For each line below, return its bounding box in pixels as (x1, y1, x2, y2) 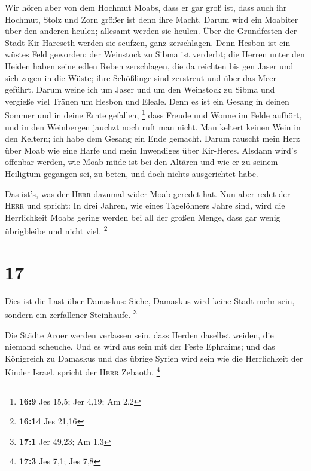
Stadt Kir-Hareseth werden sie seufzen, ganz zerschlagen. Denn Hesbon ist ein (5, 36, 291, 48)
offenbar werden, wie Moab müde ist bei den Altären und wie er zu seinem (5, 155, 278, 168)
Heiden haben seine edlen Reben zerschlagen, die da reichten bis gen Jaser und (5, 59, 294, 72)
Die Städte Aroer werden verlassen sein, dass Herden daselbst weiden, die (5, 328, 274, 341)
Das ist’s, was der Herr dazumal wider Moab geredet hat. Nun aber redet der (5, 187, 291, 200)
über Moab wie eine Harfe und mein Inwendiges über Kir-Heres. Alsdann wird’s (5, 143, 297, 156)
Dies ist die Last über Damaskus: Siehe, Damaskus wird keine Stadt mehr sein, (5, 294, 295, 307)
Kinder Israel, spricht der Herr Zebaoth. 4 (5, 364, 160, 378)
